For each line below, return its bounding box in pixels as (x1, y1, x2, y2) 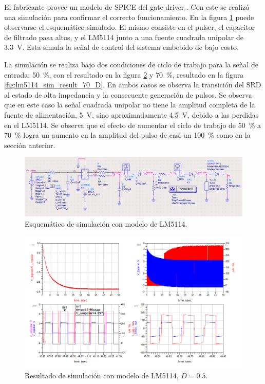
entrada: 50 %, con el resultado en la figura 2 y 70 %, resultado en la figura (4, 69, 244, 80)
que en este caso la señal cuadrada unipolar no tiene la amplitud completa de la (4, 99, 255, 110)
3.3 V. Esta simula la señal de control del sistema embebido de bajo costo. (4, 42, 239, 52)
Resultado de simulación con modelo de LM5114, (25, 370, 179, 380)
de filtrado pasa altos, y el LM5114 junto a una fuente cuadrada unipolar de (4, 31, 244, 42)
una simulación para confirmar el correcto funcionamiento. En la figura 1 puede (4, 11, 254, 22)
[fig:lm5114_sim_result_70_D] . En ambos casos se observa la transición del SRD (4, 79, 261, 90)
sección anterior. (4, 139, 55, 150)
